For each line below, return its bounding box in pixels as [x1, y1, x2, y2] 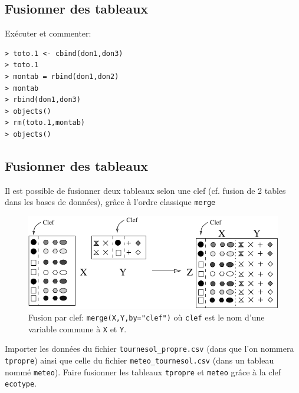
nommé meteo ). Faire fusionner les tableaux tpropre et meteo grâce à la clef [5, 365, 281, 378]
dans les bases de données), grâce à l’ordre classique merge [5, 196, 216, 208]
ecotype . [5, 377, 37, 389]
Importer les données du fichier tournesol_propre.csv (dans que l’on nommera [5, 342, 294, 355]
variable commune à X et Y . [28, 322, 127, 335]
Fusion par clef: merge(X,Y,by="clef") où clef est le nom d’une [28, 311, 265, 323]
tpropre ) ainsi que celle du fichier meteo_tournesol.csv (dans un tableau [5, 354, 274, 366]
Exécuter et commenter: [5, 27, 91, 39]
